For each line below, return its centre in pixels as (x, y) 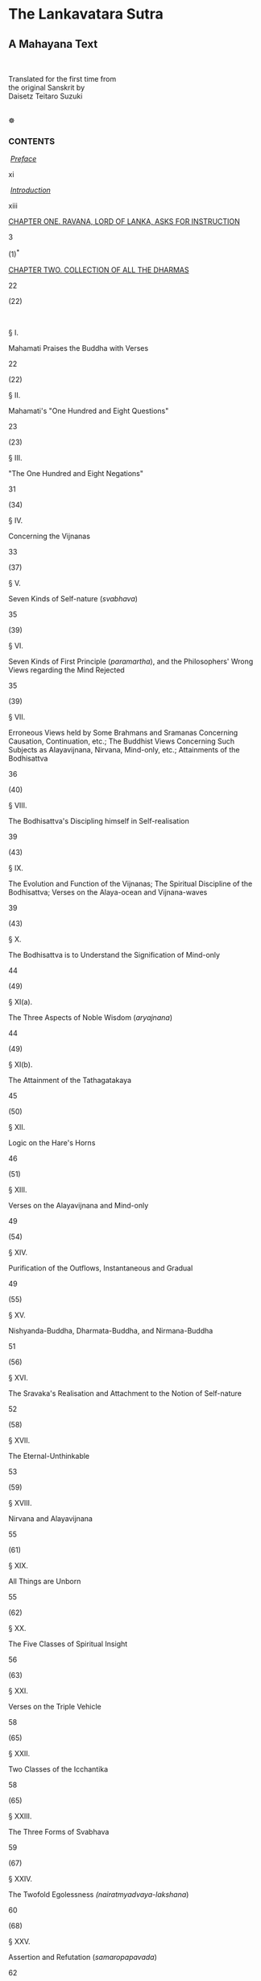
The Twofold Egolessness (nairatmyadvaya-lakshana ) (99, 1894)
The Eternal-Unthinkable (49, 1456)
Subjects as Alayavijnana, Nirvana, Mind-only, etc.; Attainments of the (124, 749)
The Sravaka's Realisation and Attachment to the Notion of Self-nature (125, 1393)
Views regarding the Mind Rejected (66, 670)
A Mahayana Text (53, 44)
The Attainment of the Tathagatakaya (70, 1080)
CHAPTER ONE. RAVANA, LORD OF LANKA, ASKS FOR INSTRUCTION (124, 221)
